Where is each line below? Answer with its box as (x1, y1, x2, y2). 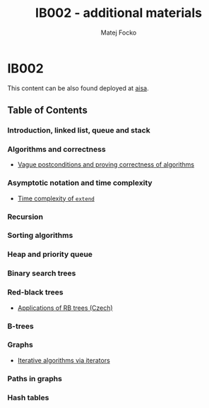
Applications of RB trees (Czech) (17, 304, 113, 312)
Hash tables (7, 392, 49, 402)
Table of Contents (7, 104, 88, 116)
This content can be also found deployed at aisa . (7, 83, 150, 92)
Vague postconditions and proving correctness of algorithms (17, 160, 195, 169)
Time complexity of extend (17, 194, 95, 203)
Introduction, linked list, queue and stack (7, 126, 150, 135)
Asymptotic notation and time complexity (7, 178, 153, 188)
